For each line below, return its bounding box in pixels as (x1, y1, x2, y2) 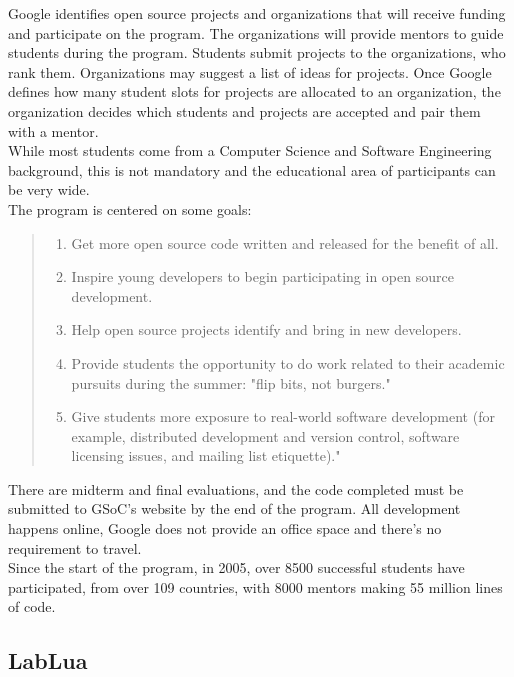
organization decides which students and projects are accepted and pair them (8, 100, 481, 121)
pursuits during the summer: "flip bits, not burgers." (71, 372, 391, 393)
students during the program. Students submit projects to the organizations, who (8, 42, 506, 63)
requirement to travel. (8, 537, 142, 558)
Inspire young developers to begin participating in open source (71, 266, 454, 287)
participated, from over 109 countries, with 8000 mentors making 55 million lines (8, 576, 503, 597)
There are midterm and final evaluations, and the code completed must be (8, 478, 464, 499)
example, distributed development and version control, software (71, 425, 460, 446)
